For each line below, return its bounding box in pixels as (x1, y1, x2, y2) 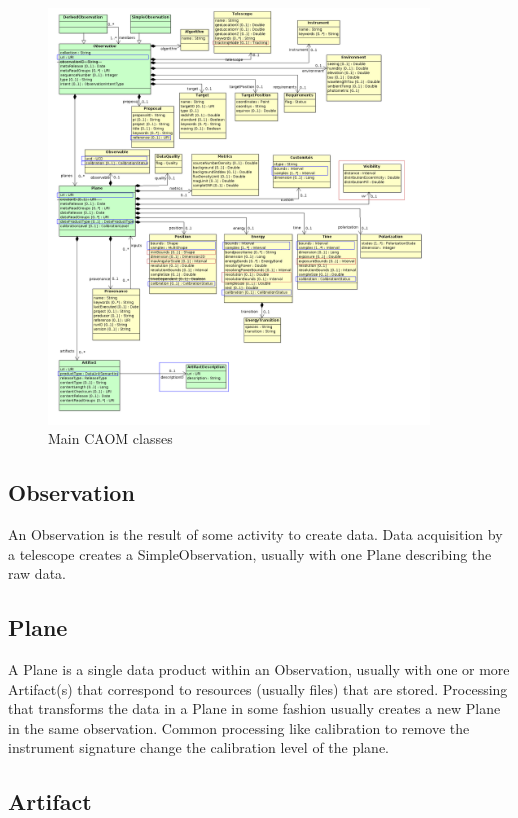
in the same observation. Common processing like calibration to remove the (8, 717, 470, 738)
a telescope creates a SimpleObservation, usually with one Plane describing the (8, 543, 492, 564)
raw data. (8, 563, 66, 584)
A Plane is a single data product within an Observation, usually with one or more (8, 658, 510, 679)
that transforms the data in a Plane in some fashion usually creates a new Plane (8, 698, 501, 719)
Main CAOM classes (48, 428, 173, 449)
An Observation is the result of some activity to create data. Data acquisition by (8, 523, 503, 544)
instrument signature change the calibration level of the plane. (8, 737, 390, 758)
